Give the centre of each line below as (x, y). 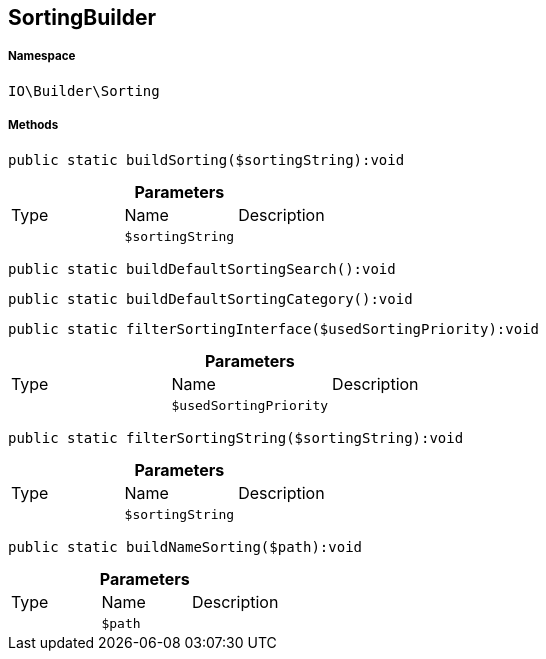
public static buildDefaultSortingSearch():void (202, 268)
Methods (33, 125)
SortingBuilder (82, 17)
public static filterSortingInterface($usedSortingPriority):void (274, 328)
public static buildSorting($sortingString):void (206, 159)
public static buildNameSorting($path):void (185, 546)
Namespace (42, 56)
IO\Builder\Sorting (84, 90)
